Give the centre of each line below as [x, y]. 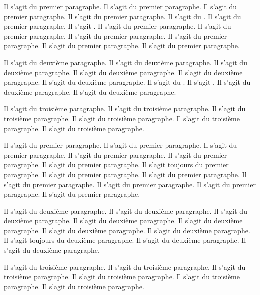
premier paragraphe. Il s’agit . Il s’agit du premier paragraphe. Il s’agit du [118, 26]
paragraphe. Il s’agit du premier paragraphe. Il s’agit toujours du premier [116, 165]
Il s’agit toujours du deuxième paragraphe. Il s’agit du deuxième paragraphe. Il [125, 240]
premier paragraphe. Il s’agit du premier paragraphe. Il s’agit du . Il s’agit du [123, 16]
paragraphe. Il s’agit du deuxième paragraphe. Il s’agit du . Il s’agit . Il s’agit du [127, 82]
